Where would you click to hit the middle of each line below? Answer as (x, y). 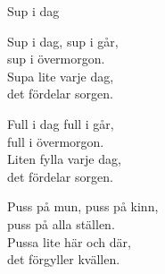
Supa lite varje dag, (61, 76)
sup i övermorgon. (56, 59)
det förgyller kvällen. (64, 259)
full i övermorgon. (56, 141)
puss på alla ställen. (61, 223)
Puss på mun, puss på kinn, (83, 206)
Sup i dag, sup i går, (63, 41)
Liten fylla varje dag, (64, 159)
